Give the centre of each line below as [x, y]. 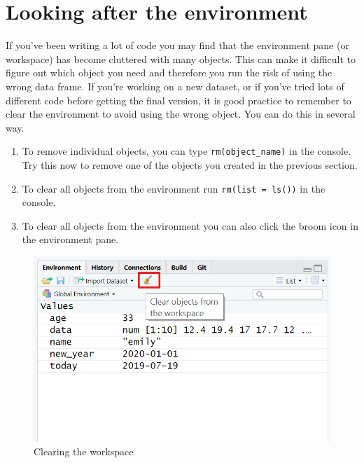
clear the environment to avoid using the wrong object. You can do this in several [181, 114]
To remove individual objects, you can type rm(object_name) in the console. [187, 151]
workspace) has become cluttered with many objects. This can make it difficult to [181, 58]
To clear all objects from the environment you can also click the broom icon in [190, 225]
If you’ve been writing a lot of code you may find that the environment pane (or [177, 45]
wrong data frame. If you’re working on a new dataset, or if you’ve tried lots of [175, 86]
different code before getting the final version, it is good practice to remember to [178, 100]
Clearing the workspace [84, 451]
